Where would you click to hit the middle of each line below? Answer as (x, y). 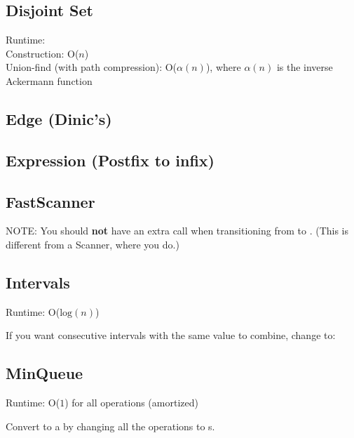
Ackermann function (49, 80)
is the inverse (305, 67)
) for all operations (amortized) (131, 403)
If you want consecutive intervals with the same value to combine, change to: (171, 335)
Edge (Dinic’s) (59, 118)
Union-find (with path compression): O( (91, 67)
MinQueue (45, 373)
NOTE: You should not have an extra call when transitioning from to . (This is (177, 231)
